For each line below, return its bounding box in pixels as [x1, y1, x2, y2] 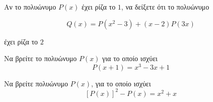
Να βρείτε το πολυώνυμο [4, 53, 77, 64]
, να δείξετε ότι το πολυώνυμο [121, 2, 209, 12]
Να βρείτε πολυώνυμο [4, 78, 68, 88]
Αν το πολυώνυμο [4, 2, 56, 12]
